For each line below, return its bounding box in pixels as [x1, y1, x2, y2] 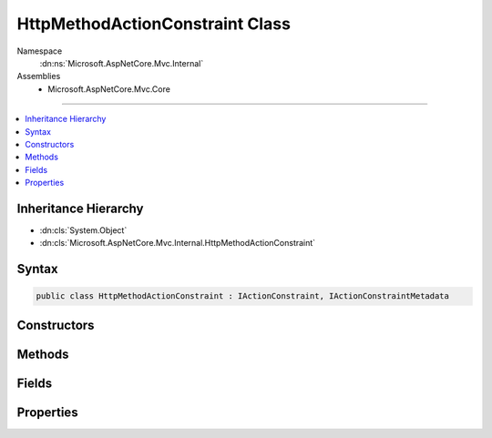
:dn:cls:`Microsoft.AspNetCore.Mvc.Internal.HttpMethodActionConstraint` [39, 238, 316, 249]
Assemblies [16, 71, 61, 82]
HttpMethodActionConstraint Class [16, 14, 292, 34]
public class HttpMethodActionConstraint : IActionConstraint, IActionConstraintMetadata [36, 291, 450, 301]
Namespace [16, 46, 63, 56]
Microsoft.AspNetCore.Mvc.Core [47, 83, 170, 95]
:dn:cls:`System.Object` [39, 224, 128, 236]
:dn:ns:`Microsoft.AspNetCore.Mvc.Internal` [39, 57, 204, 68]
